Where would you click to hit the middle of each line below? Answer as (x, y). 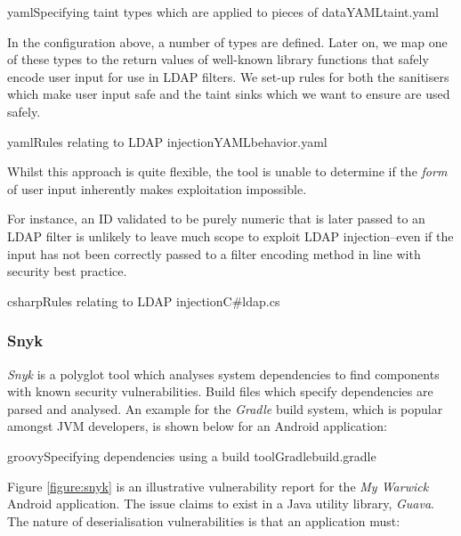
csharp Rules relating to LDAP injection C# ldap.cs (144, 300)
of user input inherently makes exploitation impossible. (157, 188)
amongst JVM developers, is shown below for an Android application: (197, 426)
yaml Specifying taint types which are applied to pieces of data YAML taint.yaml (223, 12)
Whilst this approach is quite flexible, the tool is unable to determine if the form (227, 171)
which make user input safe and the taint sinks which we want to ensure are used (229, 94)
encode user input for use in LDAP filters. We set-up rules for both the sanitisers (228, 76)
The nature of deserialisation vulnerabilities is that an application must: (204, 520)
